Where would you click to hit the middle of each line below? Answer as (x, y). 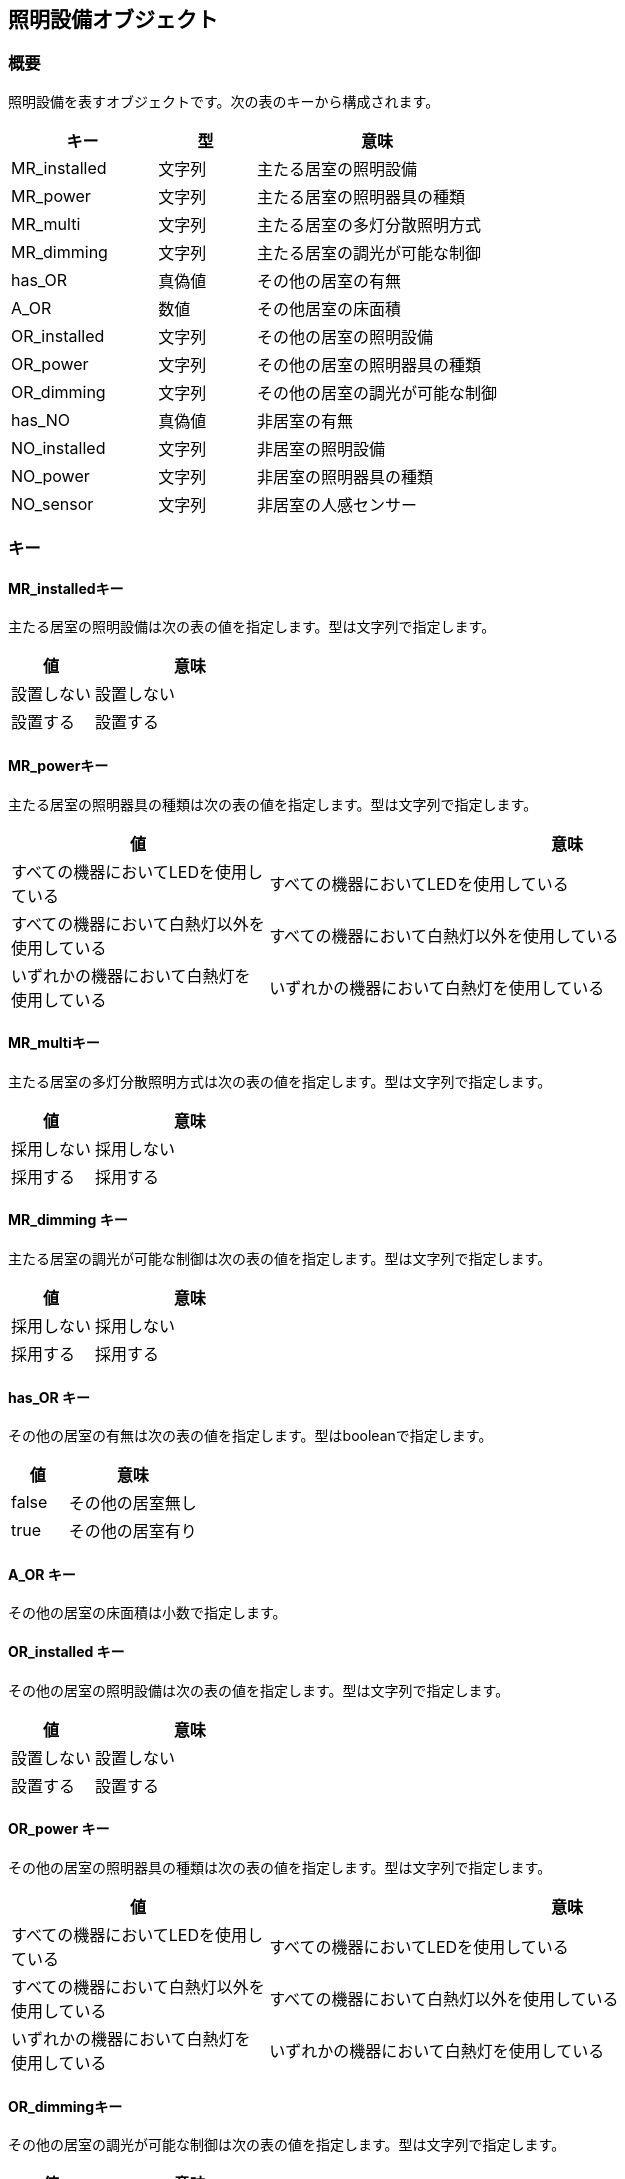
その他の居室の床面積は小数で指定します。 (147, 1613)
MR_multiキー (54, 1043)
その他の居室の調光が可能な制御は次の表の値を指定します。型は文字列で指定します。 (287, 2145)
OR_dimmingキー (65, 2106)
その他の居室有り (132, 1531)
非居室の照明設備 (321, 448)
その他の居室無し (132, 1503)
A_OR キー (42, 1574)
